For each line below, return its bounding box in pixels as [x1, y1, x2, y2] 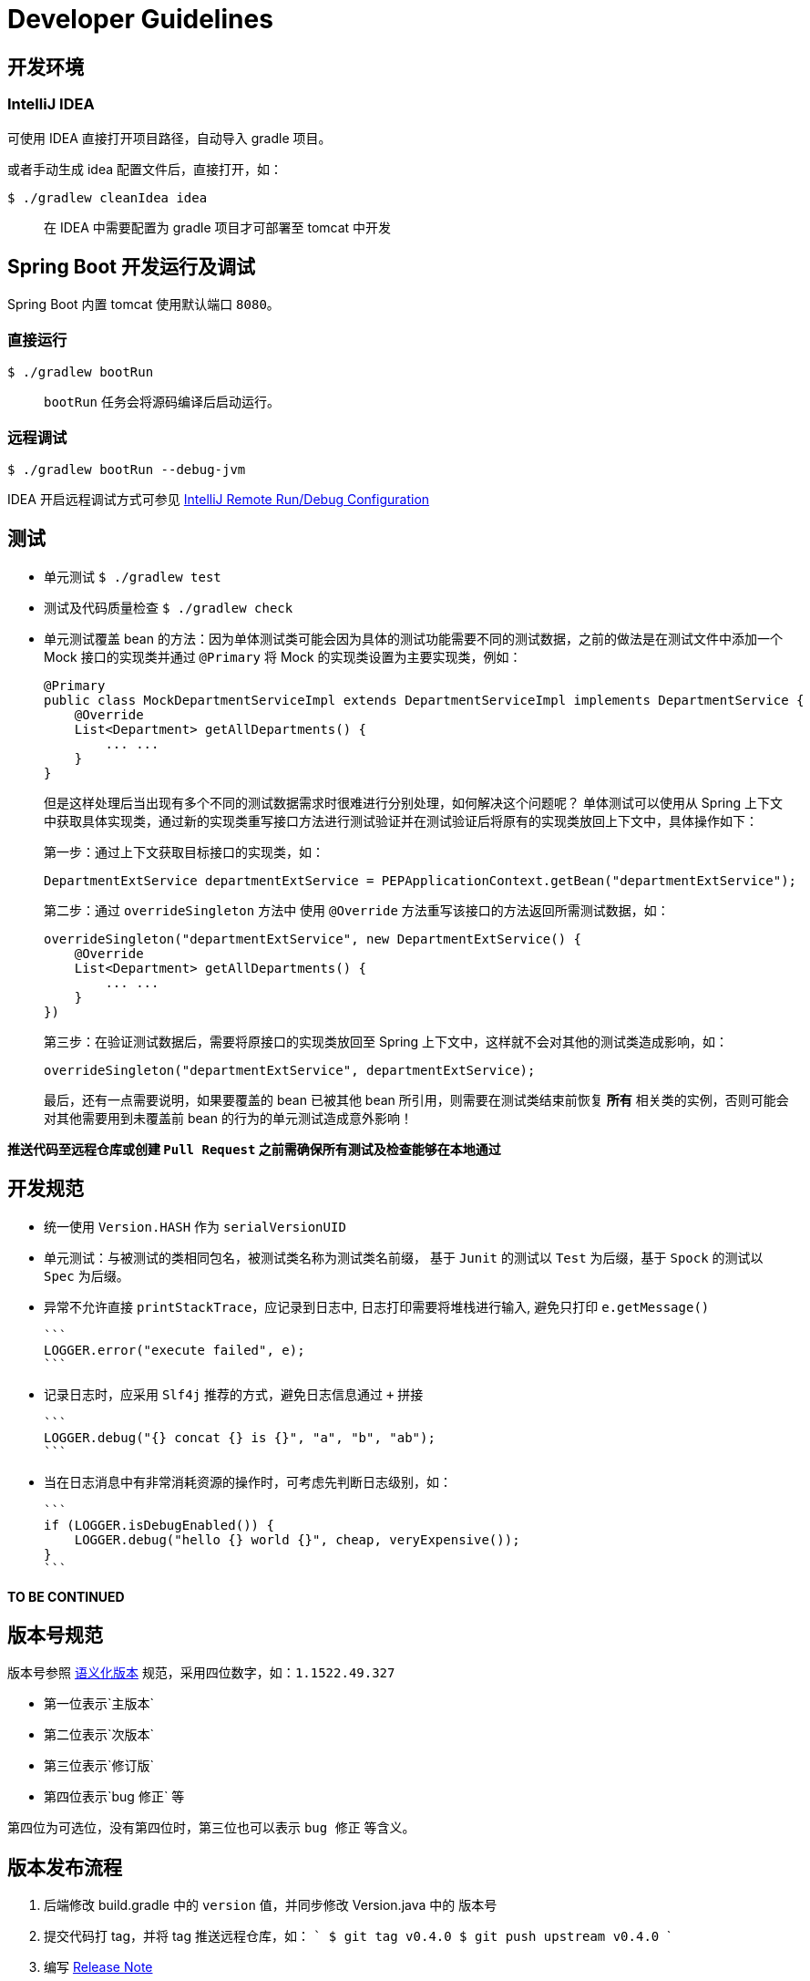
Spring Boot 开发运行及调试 [7, 254, 255, 278]
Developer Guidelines [7, 4, 273, 35]
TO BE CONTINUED [7, 1588, 125, 1604]
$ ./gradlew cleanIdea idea [7, 190, 208, 205]
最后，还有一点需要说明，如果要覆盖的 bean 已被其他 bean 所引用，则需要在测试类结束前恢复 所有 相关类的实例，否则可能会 [44, 1091, 789, 1108]
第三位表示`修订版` [44, 1758, 155, 1774]
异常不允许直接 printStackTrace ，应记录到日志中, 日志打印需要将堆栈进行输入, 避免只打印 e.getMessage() [44, 1298, 710, 1315]
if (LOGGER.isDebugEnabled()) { [44, 1517, 274, 1532]
